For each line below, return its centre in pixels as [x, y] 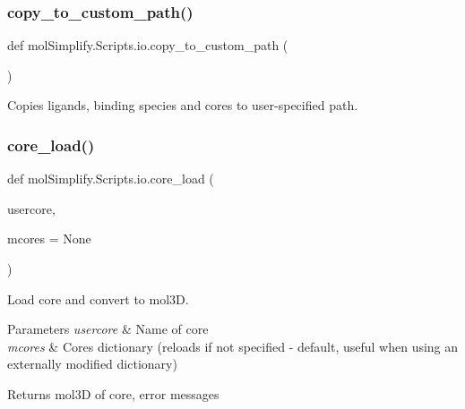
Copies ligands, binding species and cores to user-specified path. [183, 105]
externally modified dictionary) [92, 364]
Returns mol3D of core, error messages [113, 393]
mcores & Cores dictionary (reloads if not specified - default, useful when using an [233, 346]
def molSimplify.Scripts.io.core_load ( [111, 179]
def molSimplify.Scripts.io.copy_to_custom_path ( [148, 45]
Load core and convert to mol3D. [98, 298]
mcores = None [49, 239]
